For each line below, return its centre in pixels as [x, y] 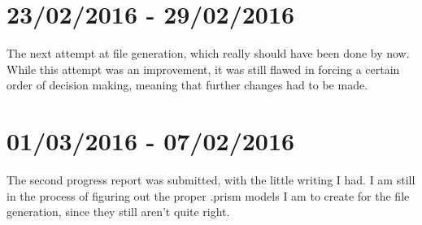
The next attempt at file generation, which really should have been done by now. [208, 53]
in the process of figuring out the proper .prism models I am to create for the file [208, 195]
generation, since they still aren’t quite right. [118, 212]
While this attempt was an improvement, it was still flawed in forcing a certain [203, 69]
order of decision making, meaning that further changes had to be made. [187, 85]
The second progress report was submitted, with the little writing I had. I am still [211, 180]
